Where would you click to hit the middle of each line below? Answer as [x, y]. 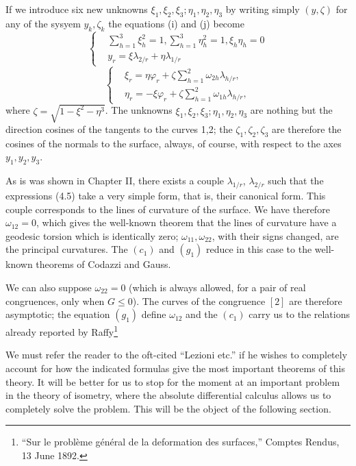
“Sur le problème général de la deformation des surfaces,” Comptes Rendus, [180, 442]
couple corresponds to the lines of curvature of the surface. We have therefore [168, 209]
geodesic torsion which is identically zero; [92, 235]
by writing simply [263, 9]
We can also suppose [49, 287]
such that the [296, 181]
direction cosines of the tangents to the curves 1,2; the [119, 128]
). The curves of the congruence [199, 301]
